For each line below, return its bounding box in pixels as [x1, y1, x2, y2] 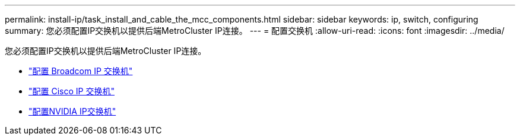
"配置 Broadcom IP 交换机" [28, 66, 133, 76]
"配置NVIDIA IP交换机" [28, 106, 116, 116]
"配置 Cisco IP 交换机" [28, 86, 115, 96]
